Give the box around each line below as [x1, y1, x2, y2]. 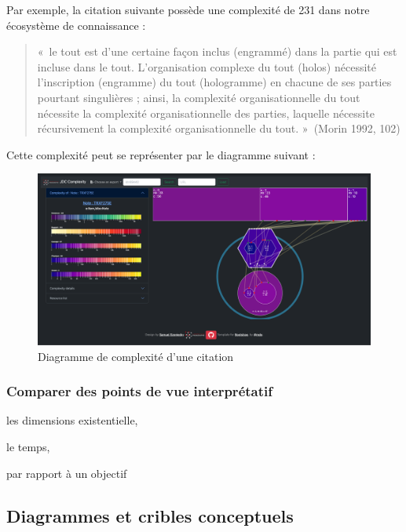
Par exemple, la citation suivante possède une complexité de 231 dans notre [6, 2, 370, 17]
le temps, [6, 438, 50, 454]
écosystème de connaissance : [6, 16, 146, 33]
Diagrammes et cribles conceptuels [6, 503, 294, 527]
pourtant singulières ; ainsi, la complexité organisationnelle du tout [37, 89, 360, 105]
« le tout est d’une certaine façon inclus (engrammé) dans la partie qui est [37, 43, 397, 60]
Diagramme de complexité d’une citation [38, 348, 234, 364]
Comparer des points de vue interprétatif [6, 381, 272, 401]
